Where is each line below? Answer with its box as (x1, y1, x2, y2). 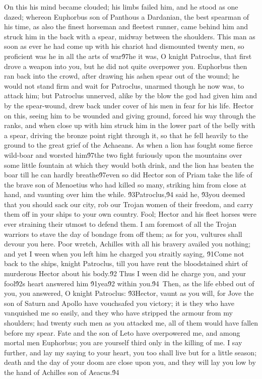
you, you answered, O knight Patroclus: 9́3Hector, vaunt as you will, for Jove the (4, 288, 254, 298)
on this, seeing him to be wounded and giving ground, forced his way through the (4, 110, 256, 120)
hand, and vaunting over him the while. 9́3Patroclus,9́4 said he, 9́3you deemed (4, 189, 245, 200)
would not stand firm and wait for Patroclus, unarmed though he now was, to (4, 80, 244, 91)
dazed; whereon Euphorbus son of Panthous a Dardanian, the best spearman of (4, 11, 249, 22)
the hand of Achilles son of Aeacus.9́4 (4, 366, 119, 377)
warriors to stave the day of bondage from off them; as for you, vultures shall (4, 228, 242, 239)
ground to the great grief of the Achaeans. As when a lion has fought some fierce (4, 140, 253, 150)
